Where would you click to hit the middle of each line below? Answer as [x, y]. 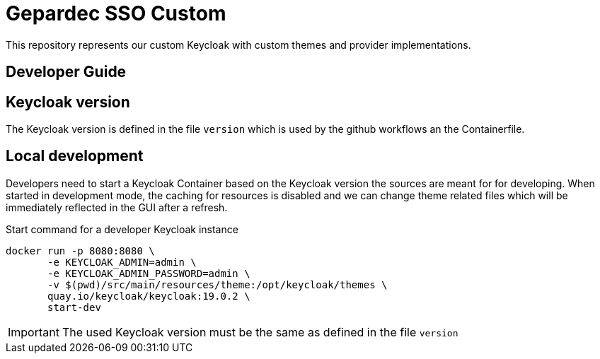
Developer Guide [66, 72]
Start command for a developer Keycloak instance [122, 229]
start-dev [74, 307]
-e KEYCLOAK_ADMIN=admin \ [122, 262]
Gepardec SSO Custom [116, 13]
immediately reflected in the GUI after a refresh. [117, 207]
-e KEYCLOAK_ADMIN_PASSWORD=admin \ [149, 273]
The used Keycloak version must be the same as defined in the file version [260, 332]
